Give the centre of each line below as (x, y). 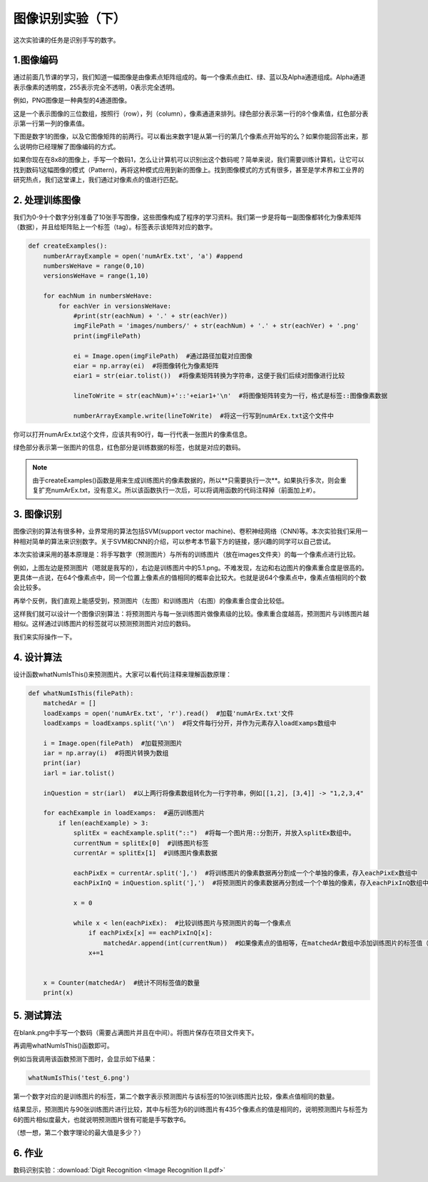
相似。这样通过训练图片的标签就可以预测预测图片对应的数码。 (104, 624)
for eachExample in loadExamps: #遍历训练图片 (124, 813)
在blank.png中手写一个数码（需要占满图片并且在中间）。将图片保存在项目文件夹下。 (136, 1032)
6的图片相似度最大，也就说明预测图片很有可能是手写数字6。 (102, 1119)
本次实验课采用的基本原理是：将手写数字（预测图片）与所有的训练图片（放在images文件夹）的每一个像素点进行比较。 (186, 555)
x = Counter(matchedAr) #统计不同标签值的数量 (122, 983)
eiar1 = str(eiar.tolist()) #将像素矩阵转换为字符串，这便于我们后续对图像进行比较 (209, 376)
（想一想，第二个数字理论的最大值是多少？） (79, 1132)
